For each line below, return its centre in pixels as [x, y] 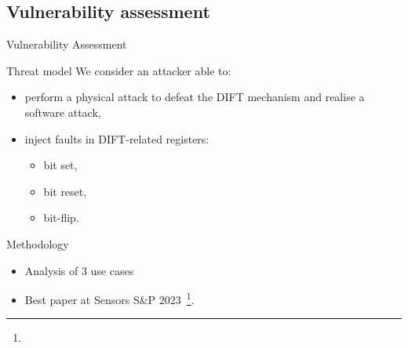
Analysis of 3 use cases [79, 270]
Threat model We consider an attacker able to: [119, 70]
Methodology [38, 243]
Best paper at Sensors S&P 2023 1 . [109, 298]
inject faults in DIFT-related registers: [117, 138]
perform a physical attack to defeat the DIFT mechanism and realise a [195, 97]
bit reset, [65, 191]
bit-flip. [61, 217]
